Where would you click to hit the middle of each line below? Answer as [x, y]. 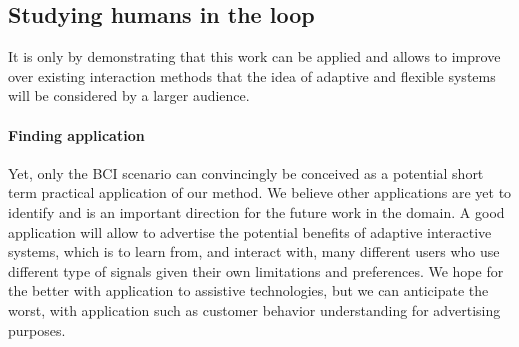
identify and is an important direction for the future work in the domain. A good [256, 211]
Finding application [76, 134]
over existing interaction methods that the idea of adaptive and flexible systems [252, 75]
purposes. [37, 329]
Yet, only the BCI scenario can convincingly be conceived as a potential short [246, 172]
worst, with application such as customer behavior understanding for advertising [254, 309]
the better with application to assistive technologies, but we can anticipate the [248, 290]
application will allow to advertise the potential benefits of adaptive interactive [250, 231]
